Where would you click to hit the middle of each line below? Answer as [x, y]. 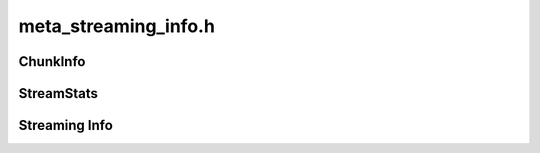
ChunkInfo [52, 61]
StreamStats [58, 93]
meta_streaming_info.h [116, 26]
